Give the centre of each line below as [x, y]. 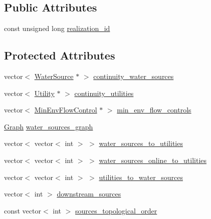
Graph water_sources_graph [49, 126]
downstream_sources [89, 194]
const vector [23, 210]
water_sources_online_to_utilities [153, 160]
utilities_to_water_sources [141, 177]
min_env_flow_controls [154, 110]
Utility [44, 93]
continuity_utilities [104, 93]
